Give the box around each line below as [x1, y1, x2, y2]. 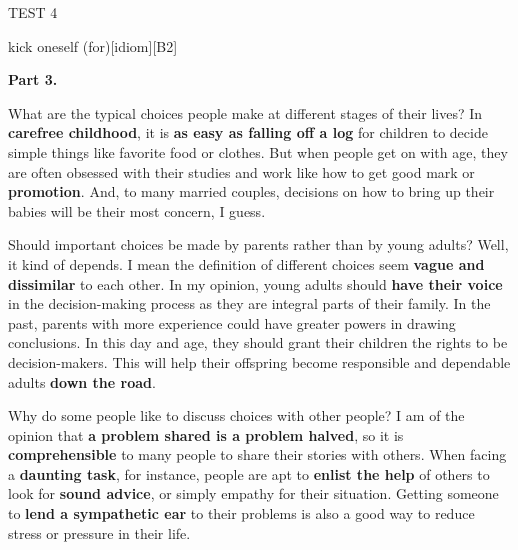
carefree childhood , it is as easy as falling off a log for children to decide [8, 122, 488, 143]
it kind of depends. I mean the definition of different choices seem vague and [8, 253, 485, 274]
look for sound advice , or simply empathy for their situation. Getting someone [8, 483, 499, 504]
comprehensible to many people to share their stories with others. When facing [8, 444, 507, 465]
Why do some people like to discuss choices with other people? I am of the [8, 405, 465, 426]
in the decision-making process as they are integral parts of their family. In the [8, 293, 491, 314]
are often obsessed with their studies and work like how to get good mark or [8, 161, 475, 182]
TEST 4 [8, 2, 58, 22]
